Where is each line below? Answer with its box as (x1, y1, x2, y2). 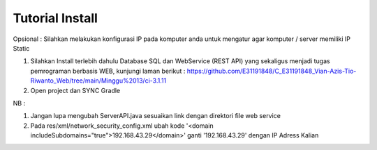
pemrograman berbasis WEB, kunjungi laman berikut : (30, 67, 186, 75)
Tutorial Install (13, 10, 98, 26)
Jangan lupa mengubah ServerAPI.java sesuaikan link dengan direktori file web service (30, 112, 281, 120)
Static (13, 44, 30, 52)
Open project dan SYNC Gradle (30, 86, 121, 94)
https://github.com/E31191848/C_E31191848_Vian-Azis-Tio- (186, 67, 357, 75)
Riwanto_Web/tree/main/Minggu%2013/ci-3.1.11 (30, 76, 167, 85)
